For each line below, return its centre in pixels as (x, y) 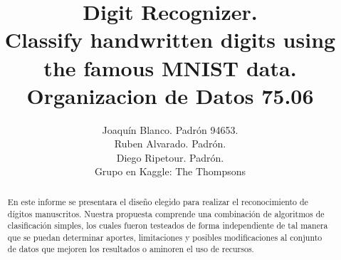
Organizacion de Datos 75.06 (170, 95)
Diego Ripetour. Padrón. (170, 157)
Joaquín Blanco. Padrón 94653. (170, 129)
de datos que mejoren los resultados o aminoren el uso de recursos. (131, 249)
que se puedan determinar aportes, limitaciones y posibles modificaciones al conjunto (165, 237)
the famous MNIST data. (170, 67)
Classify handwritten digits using (170, 40)
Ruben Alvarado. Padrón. (170, 144)
